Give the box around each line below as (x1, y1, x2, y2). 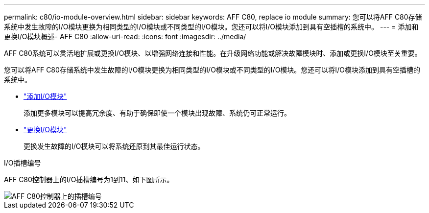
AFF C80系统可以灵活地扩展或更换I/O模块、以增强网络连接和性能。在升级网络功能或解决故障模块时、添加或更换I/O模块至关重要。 (4, 49, 422, 57)
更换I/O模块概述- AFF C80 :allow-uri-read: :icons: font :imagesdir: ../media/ (4, 32, 246, 41)
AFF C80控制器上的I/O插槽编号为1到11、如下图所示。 (4, 175, 174, 184)
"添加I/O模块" (24, 92, 67, 100)
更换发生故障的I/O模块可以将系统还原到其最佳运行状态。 (24, 142, 205, 150)
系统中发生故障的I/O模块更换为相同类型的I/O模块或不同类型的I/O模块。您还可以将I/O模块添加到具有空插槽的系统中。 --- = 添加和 (4, 23, 419, 31)
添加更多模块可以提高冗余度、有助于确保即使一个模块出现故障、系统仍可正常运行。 (24, 109, 291, 117)
